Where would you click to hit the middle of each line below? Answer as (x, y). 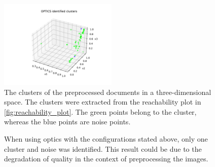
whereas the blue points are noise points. (67, 122)
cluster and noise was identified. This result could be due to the (103, 148)
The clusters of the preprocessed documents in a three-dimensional (108, 92)
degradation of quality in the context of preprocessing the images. (106, 159)
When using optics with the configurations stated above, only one (106, 138)
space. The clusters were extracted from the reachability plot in (103, 102)
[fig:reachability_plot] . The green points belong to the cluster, (100, 111)
